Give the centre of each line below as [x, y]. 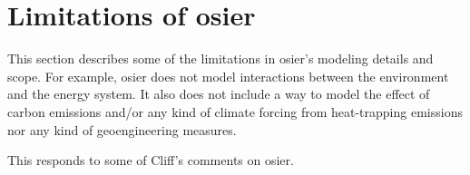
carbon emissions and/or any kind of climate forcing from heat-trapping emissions [235, 111]
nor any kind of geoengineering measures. [122, 129]
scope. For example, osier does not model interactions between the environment [228, 76]
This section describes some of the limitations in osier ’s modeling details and [220, 58]
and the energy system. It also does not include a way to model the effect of [219, 94]
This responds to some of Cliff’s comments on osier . [151, 160]
